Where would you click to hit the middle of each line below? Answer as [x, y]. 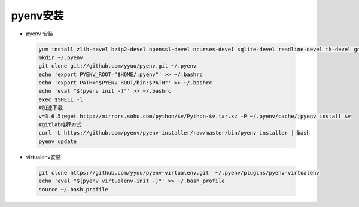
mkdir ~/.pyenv [61, 57]
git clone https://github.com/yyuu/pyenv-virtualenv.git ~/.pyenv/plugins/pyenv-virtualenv [179, 173]
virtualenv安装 [43, 157]
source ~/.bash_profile [74, 189]
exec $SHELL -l [61, 99]
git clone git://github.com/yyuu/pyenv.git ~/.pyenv [118, 66]
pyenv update [58, 141]
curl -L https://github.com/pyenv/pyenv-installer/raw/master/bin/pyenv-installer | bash [174, 133]
